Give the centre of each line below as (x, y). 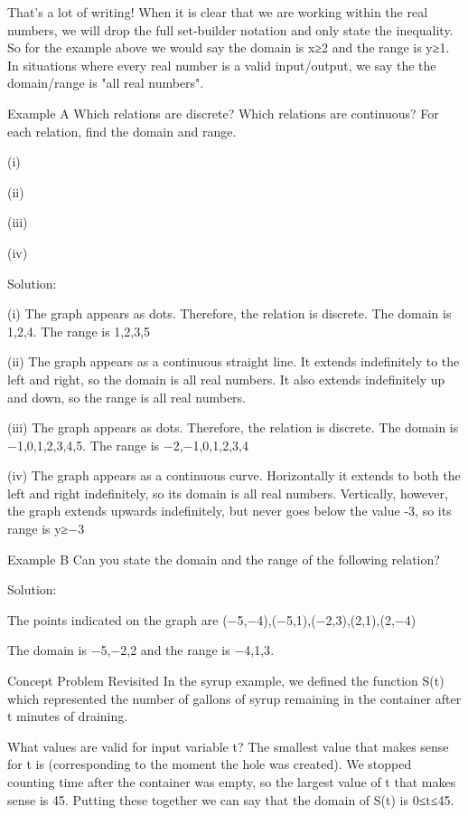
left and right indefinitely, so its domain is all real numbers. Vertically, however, (228, 493)
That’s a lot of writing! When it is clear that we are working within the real (218, 12)
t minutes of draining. (68, 716)
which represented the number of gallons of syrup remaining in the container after (234, 698)
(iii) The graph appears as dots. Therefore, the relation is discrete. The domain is (233, 427)
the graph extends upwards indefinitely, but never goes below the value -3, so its (229, 511)
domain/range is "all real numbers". (106, 83)
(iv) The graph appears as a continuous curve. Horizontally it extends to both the (234, 475)
